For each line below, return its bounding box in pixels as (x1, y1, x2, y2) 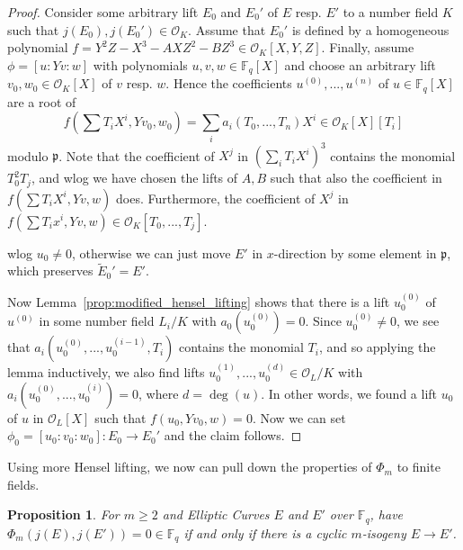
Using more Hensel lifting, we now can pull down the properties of (7, 457, 372, 476)
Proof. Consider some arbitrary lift (7, 3, 199, 21)
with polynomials (93, 55, 188, 74)
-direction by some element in (273, 243, 437, 262)
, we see (396, 311, 440, 330)
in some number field (39, 311, 155, 330)
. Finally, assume (321, 38, 414, 57)
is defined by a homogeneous (291, 20, 450, 39)
